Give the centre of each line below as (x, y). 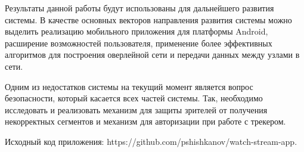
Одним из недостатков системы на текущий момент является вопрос (129, 86)
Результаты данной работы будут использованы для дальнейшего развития (139, 8)
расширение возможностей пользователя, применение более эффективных (139, 43)
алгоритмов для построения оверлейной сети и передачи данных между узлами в (152, 55)
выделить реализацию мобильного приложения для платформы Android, (137, 31)
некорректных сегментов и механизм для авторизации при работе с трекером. (145, 121)
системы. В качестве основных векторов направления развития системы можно (148, 19)
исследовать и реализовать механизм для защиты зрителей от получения (136, 109)
